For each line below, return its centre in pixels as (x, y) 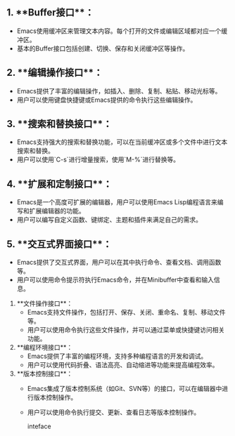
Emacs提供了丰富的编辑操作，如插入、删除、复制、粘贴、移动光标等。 (119, 91)
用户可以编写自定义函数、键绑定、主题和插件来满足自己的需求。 (109, 220)
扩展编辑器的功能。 (57, 211)
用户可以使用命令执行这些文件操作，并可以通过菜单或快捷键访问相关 (126, 330)
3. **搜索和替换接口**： (59, 124)
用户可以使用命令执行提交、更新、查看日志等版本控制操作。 (114, 412)
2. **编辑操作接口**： (55, 73)
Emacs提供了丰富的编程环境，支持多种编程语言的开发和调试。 (117, 356)
